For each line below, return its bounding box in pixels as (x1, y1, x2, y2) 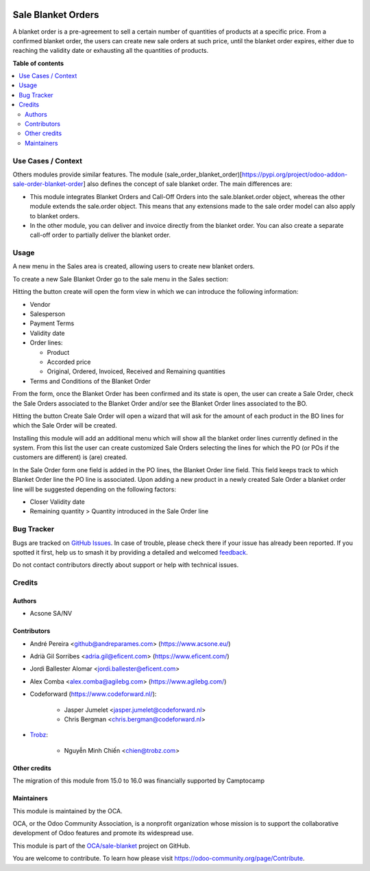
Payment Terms (29, 319, 75, 327)
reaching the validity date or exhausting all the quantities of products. (12, 47, 209, 55)
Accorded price (47, 358, 91, 366)
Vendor (29, 300, 51, 308)
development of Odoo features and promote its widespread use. (12, 829, 194, 837)
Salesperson (29, 310, 65, 318)
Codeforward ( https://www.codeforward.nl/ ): (29, 690, 157, 698)
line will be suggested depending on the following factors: (12, 485, 177, 493)
